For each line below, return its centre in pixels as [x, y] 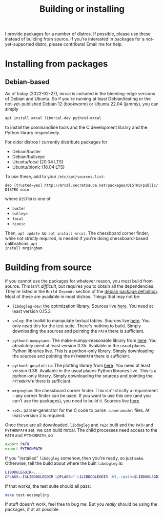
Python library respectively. [33, 133]
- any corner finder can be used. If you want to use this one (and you [82, 396]
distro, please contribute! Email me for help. [79, 44]
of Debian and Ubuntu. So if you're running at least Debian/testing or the [78, 99]
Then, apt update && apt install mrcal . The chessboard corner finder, [77, 233]
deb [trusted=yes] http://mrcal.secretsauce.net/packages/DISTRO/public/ [82, 186]
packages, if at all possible [32, 509]
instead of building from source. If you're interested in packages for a [75, 39]
